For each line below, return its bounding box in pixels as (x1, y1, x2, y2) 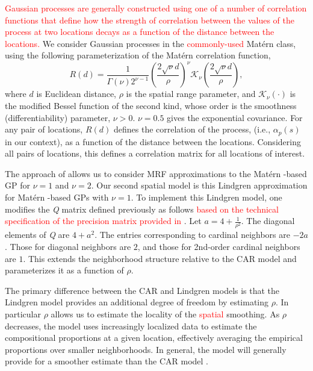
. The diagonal (241, 214, 295, 227)
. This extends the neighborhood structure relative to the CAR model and (23, 252, 297, 264)
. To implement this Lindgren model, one (131, 191, 282, 204)
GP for (5, 179, 30, 192)
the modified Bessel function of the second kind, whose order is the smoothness (5, 99, 297, 112)
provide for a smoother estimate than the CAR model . (5, 355, 209, 367)
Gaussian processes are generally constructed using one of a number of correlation (5, 2, 307, 14)
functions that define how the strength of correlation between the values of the (5, 13, 295, 26)
